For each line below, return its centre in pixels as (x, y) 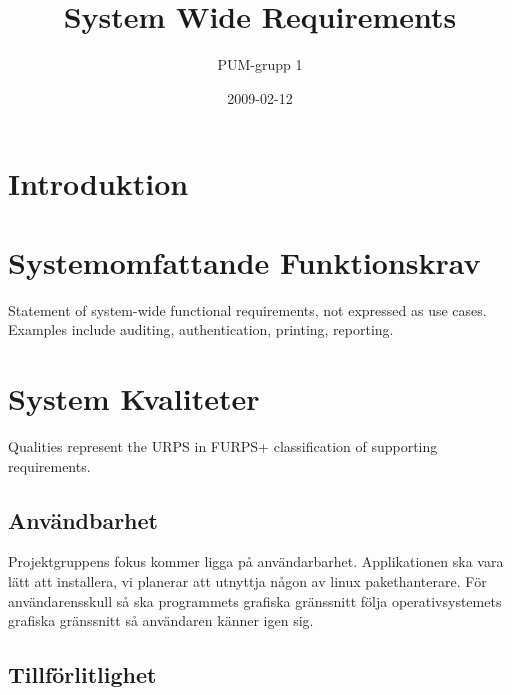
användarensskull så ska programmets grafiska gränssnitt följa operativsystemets (255, 600)
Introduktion (98, 183)
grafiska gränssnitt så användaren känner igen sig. (161, 620)
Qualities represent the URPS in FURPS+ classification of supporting (223, 445)
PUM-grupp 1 (260, 64)
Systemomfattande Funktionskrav (244, 261)
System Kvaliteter (134, 398)
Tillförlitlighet (82, 674)
